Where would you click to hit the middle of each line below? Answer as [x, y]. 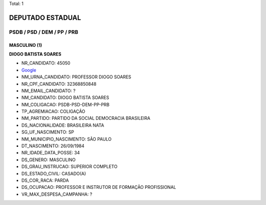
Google [29, 70]
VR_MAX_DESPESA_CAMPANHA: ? [57, 194]
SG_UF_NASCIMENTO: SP [48, 132]
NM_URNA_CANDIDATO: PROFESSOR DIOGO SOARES [76, 77]
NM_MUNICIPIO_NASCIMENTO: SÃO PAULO [66, 139]
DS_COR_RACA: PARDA [45, 180]
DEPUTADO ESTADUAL [45, 17]
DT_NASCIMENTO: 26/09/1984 [53, 146]
